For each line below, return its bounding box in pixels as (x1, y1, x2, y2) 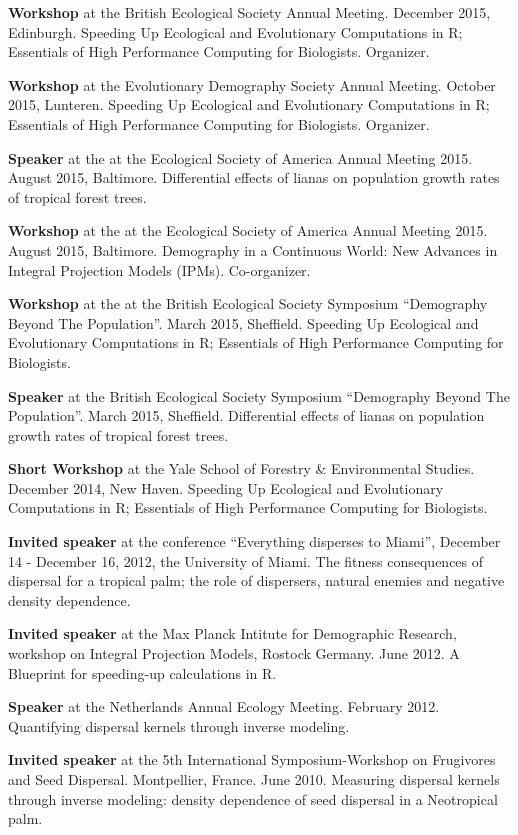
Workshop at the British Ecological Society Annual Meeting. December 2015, (8, 2, 491, 22)
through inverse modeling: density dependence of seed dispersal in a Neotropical (8, 788, 498, 809)
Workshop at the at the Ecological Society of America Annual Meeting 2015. (8, 220, 488, 241)
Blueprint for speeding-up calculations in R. (8, 662, 277, 683)
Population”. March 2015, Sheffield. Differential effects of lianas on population (8, 405, 485, 426)
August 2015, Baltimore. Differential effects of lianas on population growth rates (8, 167, 500, 188)
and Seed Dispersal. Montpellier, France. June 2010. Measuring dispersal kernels (8, 769, 500, 789)
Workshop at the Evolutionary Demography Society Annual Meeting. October (8, 74, 496, 95)
